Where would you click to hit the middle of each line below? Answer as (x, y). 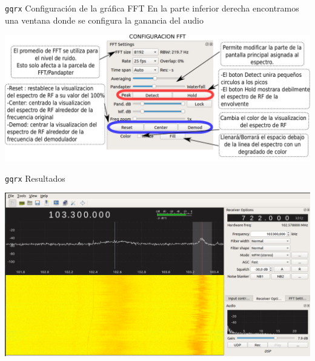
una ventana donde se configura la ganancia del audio (104, 20)
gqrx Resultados (35, 178)
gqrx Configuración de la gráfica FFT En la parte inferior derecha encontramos (152, 8)
